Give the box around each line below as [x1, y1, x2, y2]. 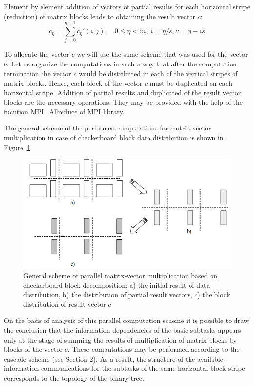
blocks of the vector [4, 344, 63, 354]
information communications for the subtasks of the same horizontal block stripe [4, 363, 245, 373]
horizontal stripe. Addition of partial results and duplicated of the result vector [4, 87, 241, 97]
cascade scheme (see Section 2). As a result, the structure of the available [4, 353, 223, 364]
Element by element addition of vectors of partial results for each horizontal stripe [4, 1, 250, 11]
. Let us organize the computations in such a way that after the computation [7, 58, 237, 68]
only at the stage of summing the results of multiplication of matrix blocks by [4, 334, 237, 344]
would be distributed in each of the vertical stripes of [79, 68, 238, 78]
